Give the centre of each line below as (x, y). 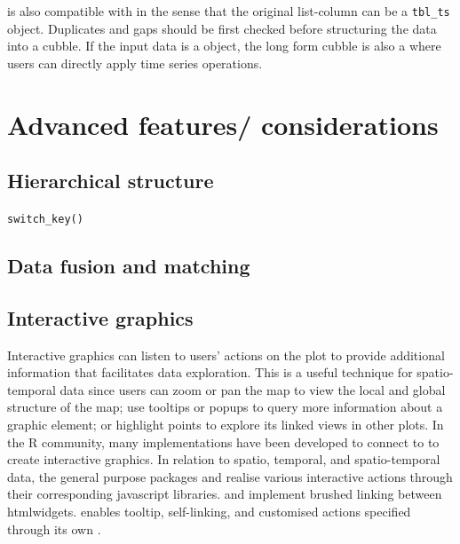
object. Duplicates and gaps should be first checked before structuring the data (222, 28)
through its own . (54, 528)
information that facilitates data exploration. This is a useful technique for (210, 372)
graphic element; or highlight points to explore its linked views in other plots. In (226, 425)
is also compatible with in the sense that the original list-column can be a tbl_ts (229, 11)
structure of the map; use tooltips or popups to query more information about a (225, 407)
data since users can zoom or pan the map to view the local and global (253, 389)
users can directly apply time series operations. (135, 63)
